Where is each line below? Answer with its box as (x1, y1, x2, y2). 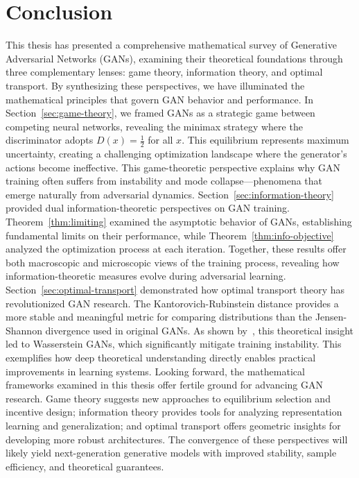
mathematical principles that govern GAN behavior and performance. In (6, 92, 314, 106)
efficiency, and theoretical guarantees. (6, 459, 164, 473)
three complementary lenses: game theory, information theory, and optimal (6, 65, 323, 79)
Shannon (6, 323, 42, 337)
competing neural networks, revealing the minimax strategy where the (6, 119, 303, 133)
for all (148, 133, 173, 147)
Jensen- (315, 309, 347, 324)
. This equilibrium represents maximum (182, 133, 349, 147)
